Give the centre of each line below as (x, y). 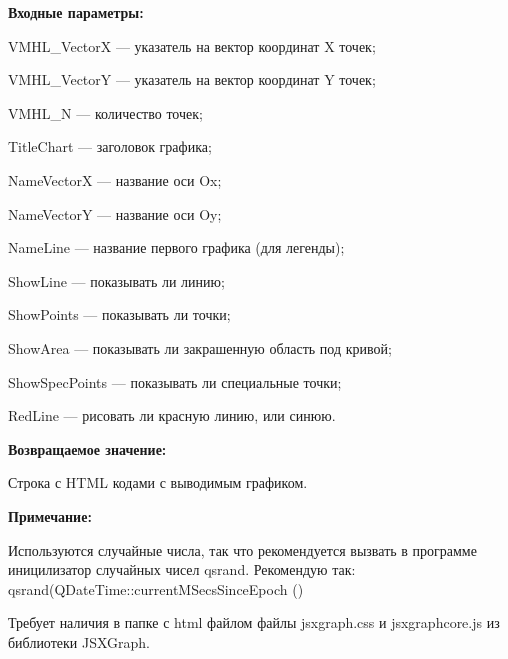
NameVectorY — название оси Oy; (115, 213)
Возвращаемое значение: (87, 448)
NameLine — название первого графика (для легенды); (176, 247)
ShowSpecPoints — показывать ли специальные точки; (175, 381)
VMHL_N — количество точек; (105, 112)
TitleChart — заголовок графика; (110, 146)
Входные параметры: (76, 12)
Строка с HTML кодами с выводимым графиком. (158, 482)
